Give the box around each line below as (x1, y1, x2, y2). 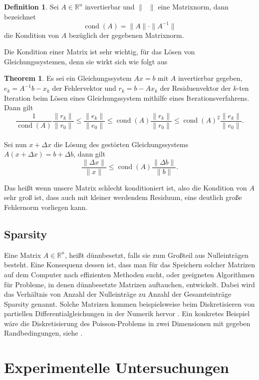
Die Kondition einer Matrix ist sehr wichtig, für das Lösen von (4, 46, 195, 57)
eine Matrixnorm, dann (158, 1, 229, 11)
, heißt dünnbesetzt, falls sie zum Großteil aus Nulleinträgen (65, 249, 249, 260)
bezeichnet (4, 11, 36, 21)
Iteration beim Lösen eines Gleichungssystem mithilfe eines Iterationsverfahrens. (4, 92, 250, 103)
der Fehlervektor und (52, 83, 116, 93)
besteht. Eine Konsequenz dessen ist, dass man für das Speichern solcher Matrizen (4, 259, 256, 270)
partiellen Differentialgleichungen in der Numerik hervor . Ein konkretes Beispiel (4, 308, 250, 319)
